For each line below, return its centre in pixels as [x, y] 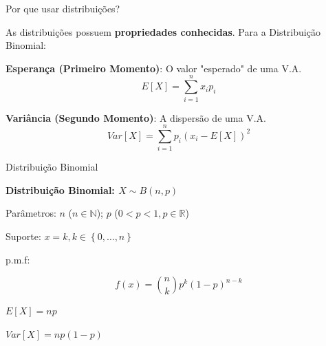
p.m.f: [18, 259]
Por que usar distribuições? [63, 8]
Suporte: [23, 236]
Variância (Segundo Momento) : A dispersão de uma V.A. [136, 117]
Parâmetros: [31, 213]
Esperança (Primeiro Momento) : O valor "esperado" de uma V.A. [154, 68]
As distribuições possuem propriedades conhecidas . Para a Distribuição [163, 31]
